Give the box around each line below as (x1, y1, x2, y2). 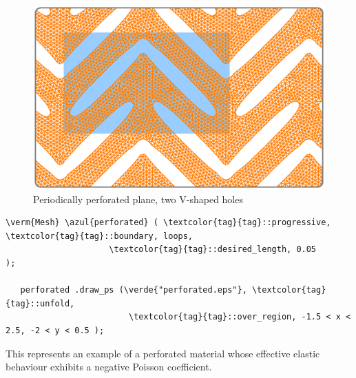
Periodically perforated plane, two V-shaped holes (33, 191, 243, 206)
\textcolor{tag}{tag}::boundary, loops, (6, 231, 193, 241)
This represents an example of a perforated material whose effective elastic (6, 346, 320, 360)
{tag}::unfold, (6, 298, 75, 308)
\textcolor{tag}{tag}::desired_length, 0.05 (109, 244, 317, 255)
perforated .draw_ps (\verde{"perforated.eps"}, (20, 285, 247, 295)
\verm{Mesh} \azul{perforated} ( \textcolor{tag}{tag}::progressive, (6, 218, 331, 228)
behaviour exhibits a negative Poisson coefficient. (6, 359, 212, 374)
